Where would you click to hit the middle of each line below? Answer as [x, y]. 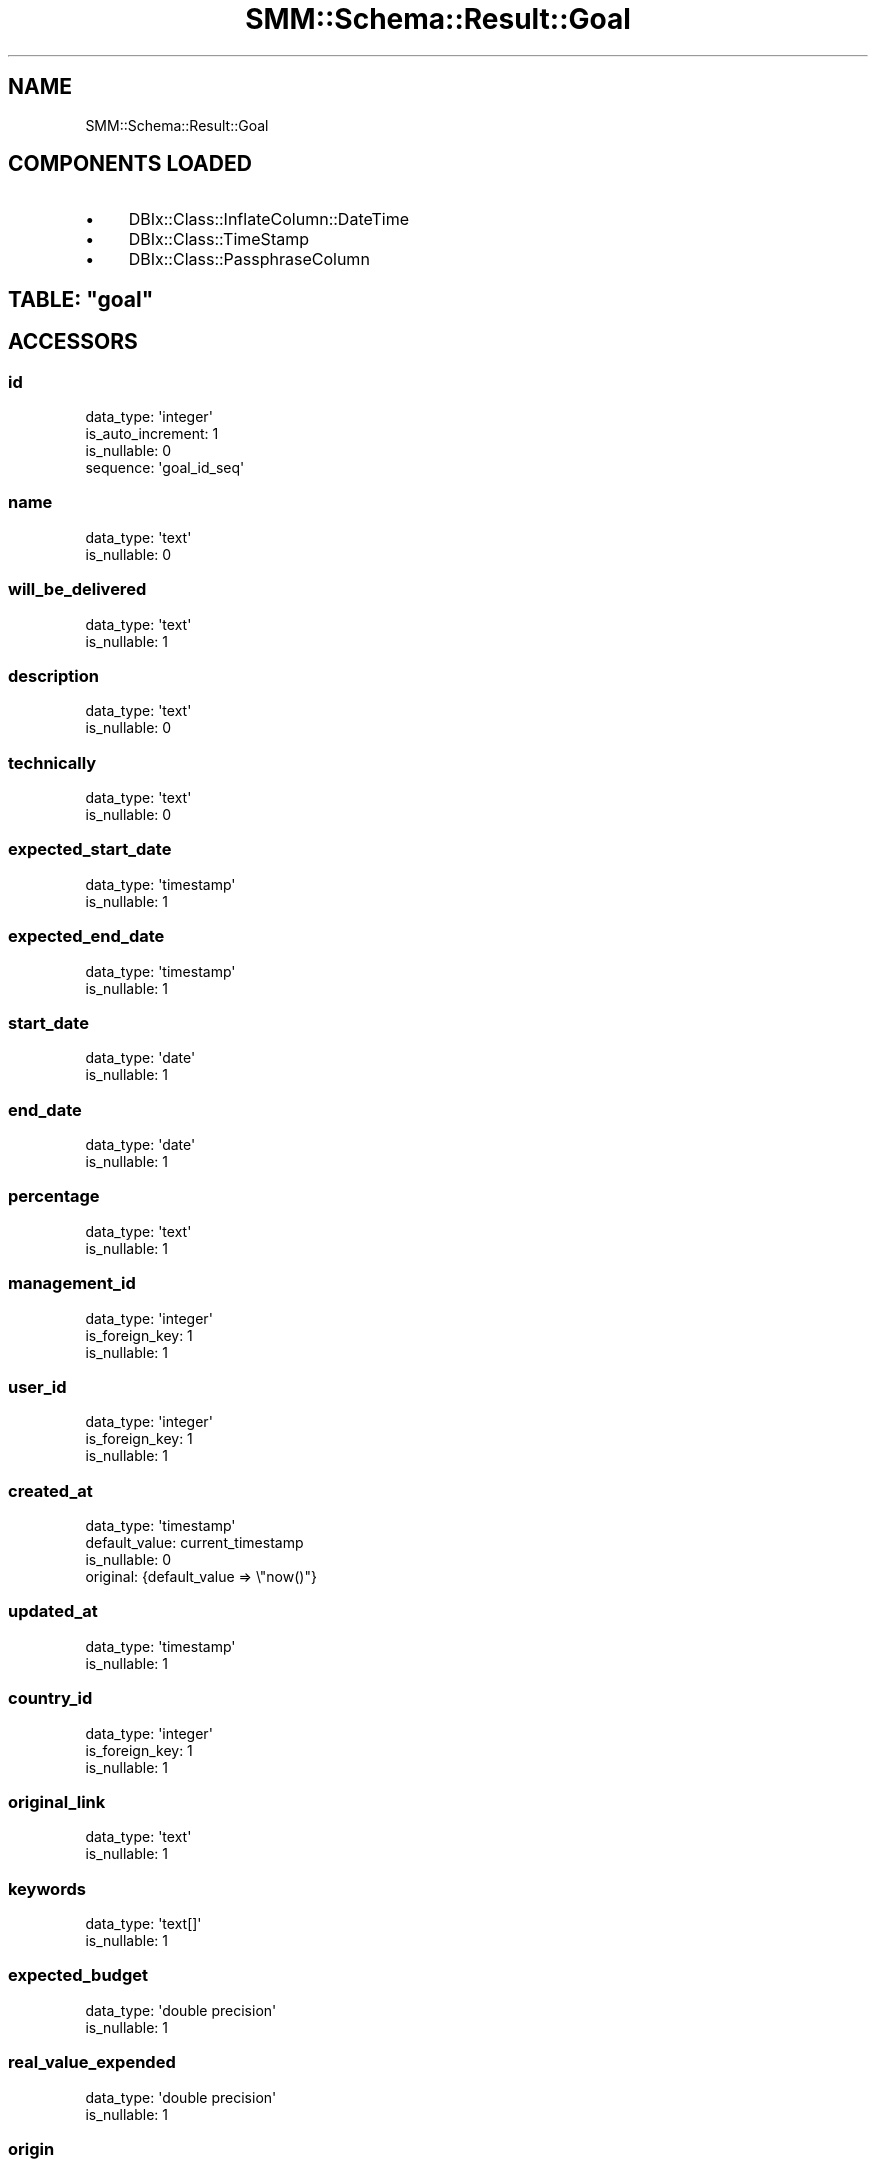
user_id [37, 1386]
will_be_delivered [77, 589]
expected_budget [78, 1975]
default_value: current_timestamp [194, 1543]
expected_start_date [90, 849]
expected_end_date [86, 936]
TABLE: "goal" [81, 299]
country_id [50, 1698]
